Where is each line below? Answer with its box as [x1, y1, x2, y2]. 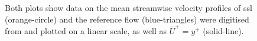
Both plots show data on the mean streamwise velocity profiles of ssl [5, 2, 252, 13]
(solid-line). [203, 24, 244, 36]
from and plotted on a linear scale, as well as [5, 24, 167, 36]
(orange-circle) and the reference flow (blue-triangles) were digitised [5, 13, 249, 25]
